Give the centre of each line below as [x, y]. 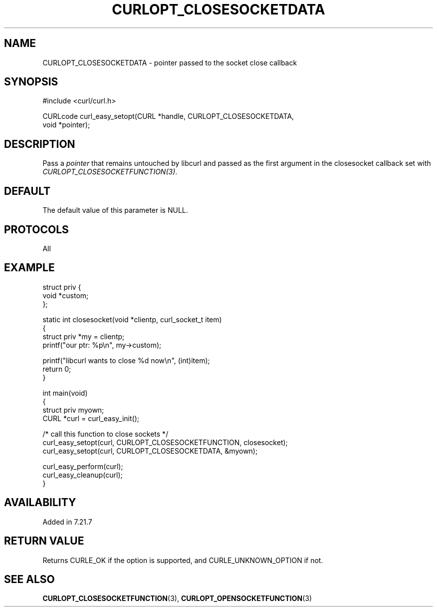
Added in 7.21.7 [67, 522]
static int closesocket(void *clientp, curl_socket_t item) [132, 319]
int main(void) [65, 393]
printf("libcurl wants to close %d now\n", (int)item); [126, 360]
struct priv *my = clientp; [84, 336]
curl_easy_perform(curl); [83, 466]
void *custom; [66, 295]
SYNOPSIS [31, 82]
